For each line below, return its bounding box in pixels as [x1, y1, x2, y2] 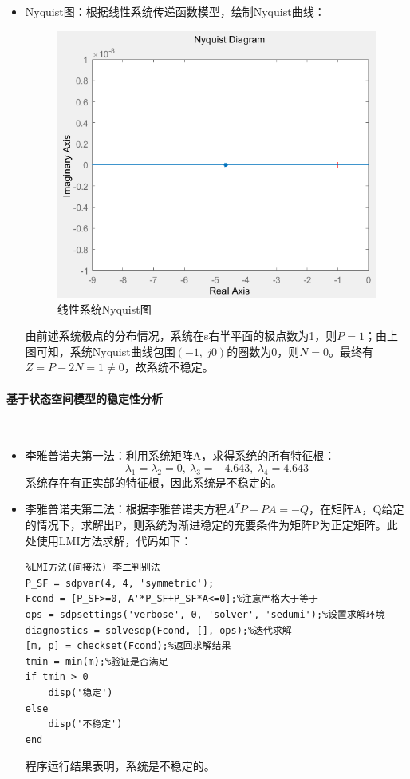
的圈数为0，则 [227, 342, 300, 359]
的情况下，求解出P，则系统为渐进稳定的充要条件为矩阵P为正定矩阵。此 [25, 516, 398, 533]
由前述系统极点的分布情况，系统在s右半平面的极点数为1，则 [25, 327, 337, 344]
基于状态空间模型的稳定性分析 [6, 389, 163, 406]
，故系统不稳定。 [124, 358, 214, 375]
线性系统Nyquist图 [57, 300, 152, 317]
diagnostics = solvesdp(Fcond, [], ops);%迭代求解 [25, 624, 292, 636]
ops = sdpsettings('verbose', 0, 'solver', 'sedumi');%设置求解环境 [25, 608, 385, 620]
